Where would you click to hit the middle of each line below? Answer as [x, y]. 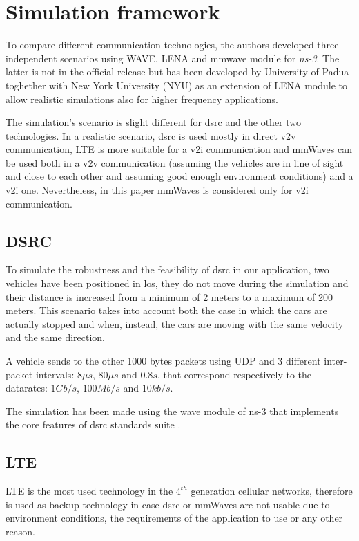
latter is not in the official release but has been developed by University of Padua [177, 72]
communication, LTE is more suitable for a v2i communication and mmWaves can [179, 149]
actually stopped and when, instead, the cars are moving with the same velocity [175, 323]
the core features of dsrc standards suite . [93, 424]
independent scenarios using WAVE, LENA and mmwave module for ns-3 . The [173, 58]
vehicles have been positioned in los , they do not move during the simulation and [177, 283]
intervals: [55, 374]
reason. [20, 531]
